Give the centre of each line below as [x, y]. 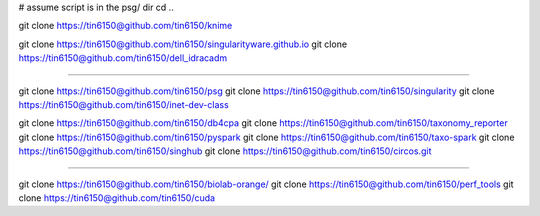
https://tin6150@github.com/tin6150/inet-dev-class [123, 104]
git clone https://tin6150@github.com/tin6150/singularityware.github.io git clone [183, 44]
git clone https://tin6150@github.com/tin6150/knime [125, 26]
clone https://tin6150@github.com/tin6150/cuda [116, 197]
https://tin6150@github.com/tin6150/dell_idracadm [123, 58]
